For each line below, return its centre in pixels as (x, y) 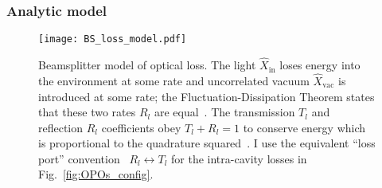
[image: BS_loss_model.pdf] (113, 39)
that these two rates (87, 112)
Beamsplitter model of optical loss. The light (147, 65)
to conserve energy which (304, 127)
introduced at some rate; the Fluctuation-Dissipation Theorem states (207, 96)
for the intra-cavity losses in (239, 158)
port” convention (79, 158)
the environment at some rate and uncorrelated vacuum (174, 80)
